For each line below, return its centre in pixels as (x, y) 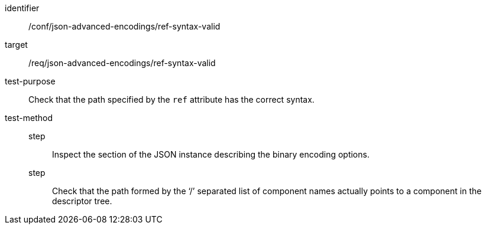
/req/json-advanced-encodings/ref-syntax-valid (122, 63)
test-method (29, 118)
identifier (22, 8)
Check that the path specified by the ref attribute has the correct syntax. (171, 99)
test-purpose (30, 81)
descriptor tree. (82, 201)
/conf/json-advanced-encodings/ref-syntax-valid (124, 26)
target (16, 45)
